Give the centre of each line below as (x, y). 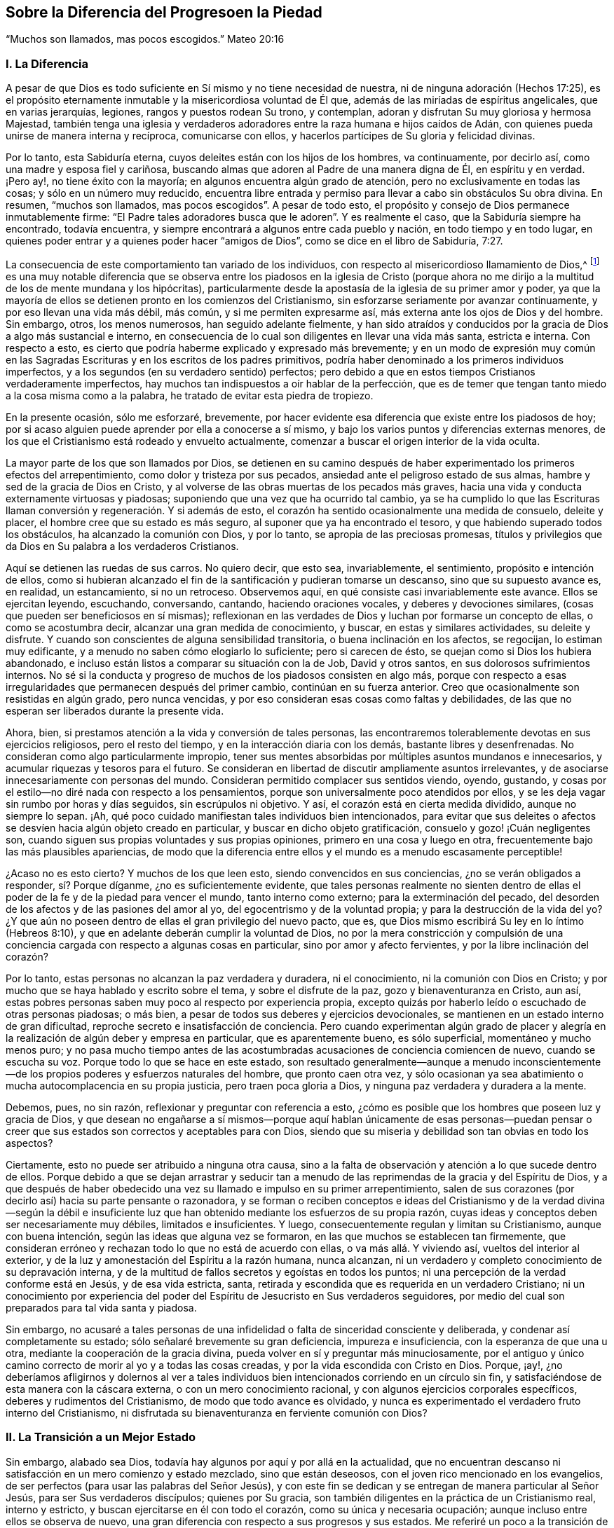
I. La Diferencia (47, 63)
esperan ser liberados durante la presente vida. (115, 710)
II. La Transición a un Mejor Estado (101, 1437)
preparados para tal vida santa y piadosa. (101, 1307)
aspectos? (29, 1143)
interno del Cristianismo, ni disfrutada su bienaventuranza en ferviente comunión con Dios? (217, 1412)
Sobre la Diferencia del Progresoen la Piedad (164, 12)
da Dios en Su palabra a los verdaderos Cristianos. (122, 546)
